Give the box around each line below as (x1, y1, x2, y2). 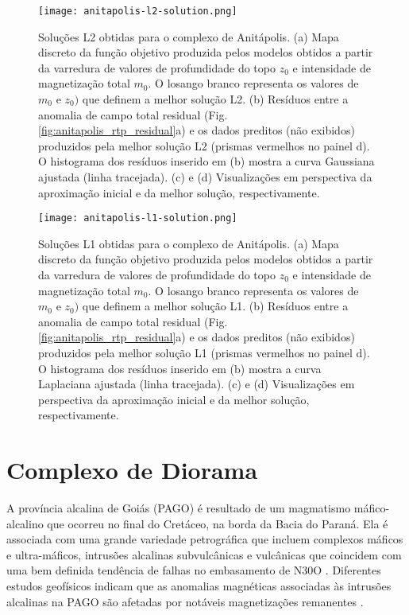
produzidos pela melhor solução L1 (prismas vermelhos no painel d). (38, 344, 370, 360)
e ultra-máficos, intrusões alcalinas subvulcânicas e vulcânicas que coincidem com (6, 546, 402, 562)
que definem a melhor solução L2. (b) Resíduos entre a (82, 91, 349, 107)
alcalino (6, 515, 44, 531)
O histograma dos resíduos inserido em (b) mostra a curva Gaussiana (38, 153, 375, 169)
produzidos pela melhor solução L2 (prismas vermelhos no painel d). (38, 137, 370, 154)
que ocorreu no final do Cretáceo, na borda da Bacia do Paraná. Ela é (47, 515, 388, 531)
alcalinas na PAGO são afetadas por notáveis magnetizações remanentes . (6, 593, 364, 609)
